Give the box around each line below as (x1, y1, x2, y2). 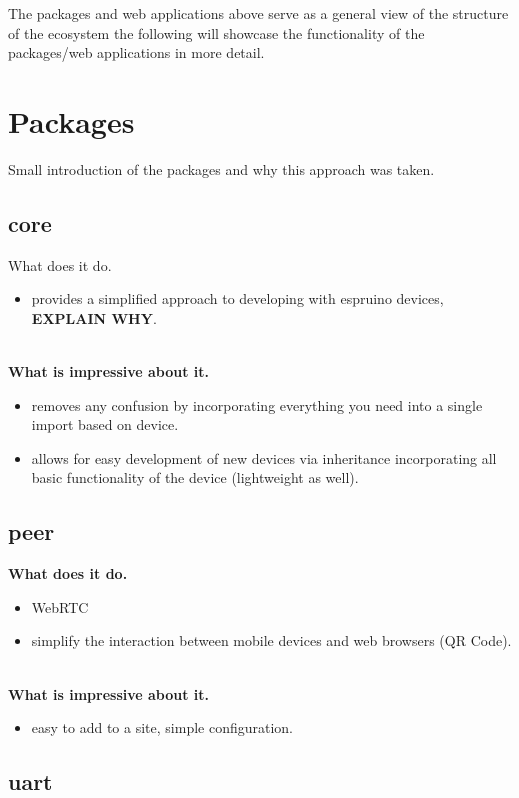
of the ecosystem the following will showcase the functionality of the (8, 22, 425, 43)
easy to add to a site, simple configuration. (31, 717, 294, 738)
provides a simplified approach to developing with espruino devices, (31, 288, 444, 309)
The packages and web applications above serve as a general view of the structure (8, 3, 509, 23)
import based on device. (31, 414, 179, 435)
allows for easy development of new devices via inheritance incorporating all (31, 447, 497, 468)
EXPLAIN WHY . (31, 307, 157, 328)
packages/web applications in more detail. (8, 42, 265, 63)
